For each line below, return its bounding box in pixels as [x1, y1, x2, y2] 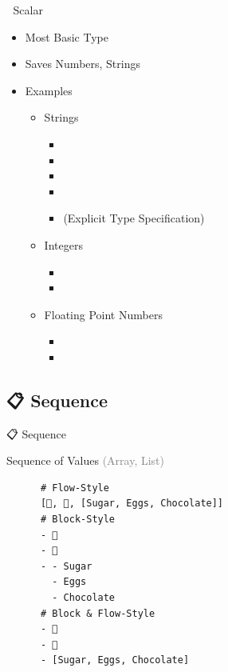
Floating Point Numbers [44, 306, 163, 322]
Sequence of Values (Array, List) [6, 452, 164, 469]
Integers [44, 236, 83, 253]
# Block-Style [40, 514, 116, 526]
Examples [25, 82, 73, 98]
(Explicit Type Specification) [63, 210, 205, 226]
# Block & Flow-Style [40, 607, 155, 619]
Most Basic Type [25, 28, 108, 45]
